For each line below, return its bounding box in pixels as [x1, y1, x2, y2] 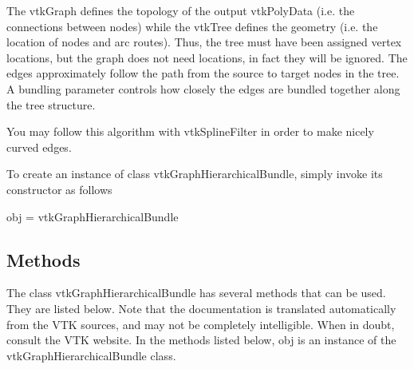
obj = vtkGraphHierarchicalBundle [6, 208, 179, 224]
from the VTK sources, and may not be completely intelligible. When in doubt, [6, 315, 395, 332]
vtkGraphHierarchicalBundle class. [6, 347, 176, 363]
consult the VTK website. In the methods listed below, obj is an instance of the [6, 331, 396, 348]
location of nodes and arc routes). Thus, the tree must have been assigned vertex [6, 34, 402, 50]
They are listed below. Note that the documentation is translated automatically [6, 300, 396, 316]
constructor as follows [6, 181, 112, 197]
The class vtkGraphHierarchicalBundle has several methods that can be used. [6, 284, 386, 301]
